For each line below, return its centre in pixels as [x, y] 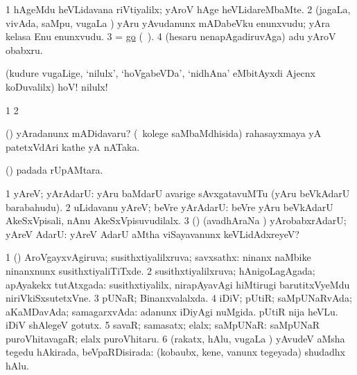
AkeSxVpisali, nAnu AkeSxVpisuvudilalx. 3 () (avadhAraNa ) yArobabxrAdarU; [176, 220]
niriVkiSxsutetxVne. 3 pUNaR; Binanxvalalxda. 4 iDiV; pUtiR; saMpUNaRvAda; [179, 298]
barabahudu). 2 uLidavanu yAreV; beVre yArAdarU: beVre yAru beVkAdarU [169, 207]
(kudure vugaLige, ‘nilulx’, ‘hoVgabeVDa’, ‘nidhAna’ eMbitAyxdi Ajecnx [161, 73]
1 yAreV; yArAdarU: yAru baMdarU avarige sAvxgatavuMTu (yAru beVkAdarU [178, 193]
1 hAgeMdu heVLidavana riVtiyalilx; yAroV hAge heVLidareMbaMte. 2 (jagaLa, [178, 9]
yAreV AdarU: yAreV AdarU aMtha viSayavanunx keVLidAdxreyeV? [153, 234]
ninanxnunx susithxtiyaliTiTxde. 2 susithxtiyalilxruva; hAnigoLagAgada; [160, 270]
